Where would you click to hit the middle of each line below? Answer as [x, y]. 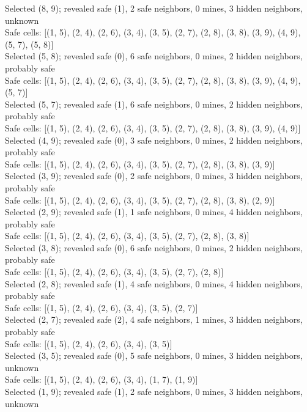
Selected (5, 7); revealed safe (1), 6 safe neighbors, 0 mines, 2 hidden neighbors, [154, 104]
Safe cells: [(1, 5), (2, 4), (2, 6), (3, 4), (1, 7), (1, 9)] [102, 379]
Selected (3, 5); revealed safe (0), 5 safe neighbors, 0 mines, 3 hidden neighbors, [154, 355]
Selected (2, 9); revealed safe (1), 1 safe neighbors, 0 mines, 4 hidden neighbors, [154, 212]
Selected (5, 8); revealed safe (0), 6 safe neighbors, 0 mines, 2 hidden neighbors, [154, 56]
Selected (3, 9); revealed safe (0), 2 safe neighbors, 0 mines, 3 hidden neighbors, [154, 176]
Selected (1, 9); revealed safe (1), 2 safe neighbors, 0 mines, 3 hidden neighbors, [154, 391]
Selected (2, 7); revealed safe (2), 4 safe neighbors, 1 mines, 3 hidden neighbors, [154, 319]
